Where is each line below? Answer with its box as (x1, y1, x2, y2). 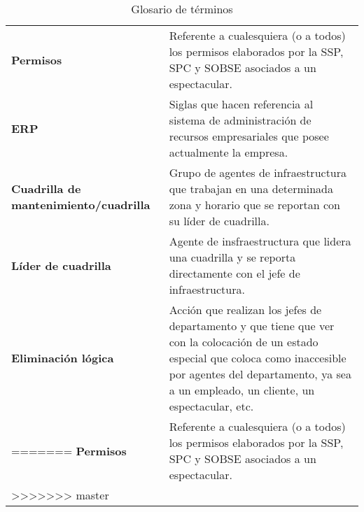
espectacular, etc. (169, 398, 254, 414)
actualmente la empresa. (169, 144, 288, 160)
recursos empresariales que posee (169, 128, 329, 144)
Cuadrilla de (11, 180, 81, 197)
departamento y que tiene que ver (169, 318, 335, 334)
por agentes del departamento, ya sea (169, 366, 351, 382)
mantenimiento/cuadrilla (11, 197, 150, 213)
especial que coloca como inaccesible (169, 350, 346, 366)
